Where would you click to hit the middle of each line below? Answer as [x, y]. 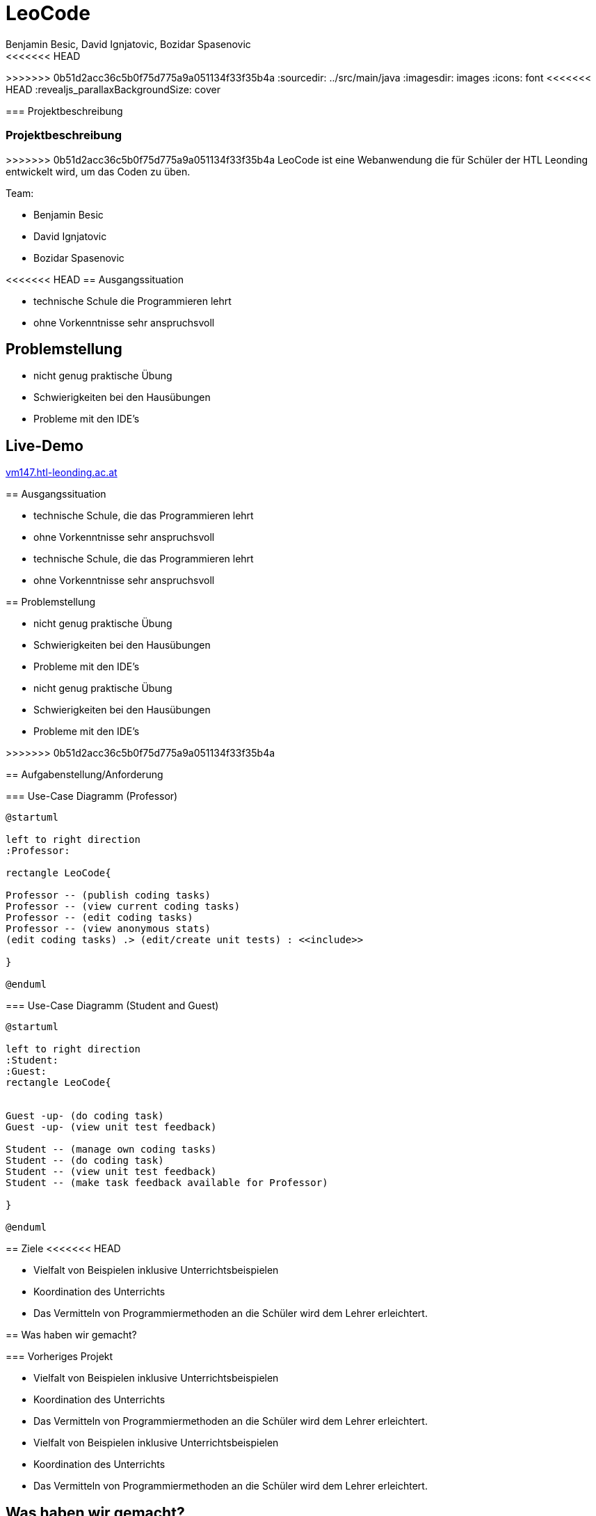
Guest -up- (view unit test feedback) [111, 1127]
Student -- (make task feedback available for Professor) [167, 1183]
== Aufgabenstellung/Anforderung [84, 775]
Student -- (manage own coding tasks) [111, 1150]
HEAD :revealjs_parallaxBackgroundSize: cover [113, 89]
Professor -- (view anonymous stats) [108, 929]
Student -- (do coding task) [85, 1161]
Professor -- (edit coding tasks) [99, 918]
